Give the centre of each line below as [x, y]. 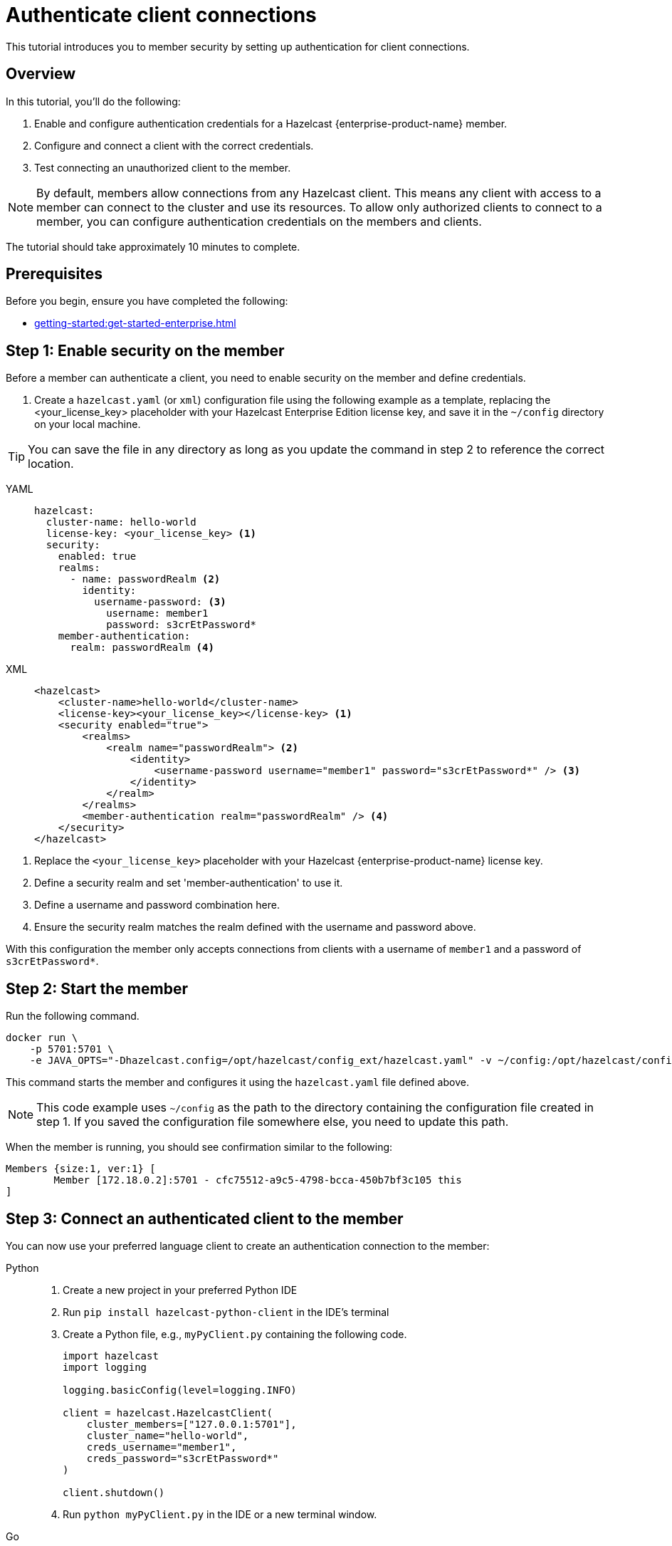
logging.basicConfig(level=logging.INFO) [180, 1390]
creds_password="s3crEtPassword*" [183, 1458]
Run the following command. [73, 1016]
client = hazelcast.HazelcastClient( [168, 1412]
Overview [41, 74]
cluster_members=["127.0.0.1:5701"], [191, 1424]
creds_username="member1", [162, 1447]
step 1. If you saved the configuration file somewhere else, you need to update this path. [273, 1122]
